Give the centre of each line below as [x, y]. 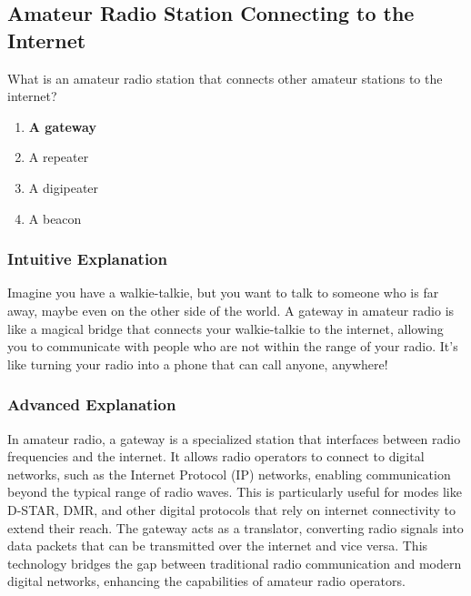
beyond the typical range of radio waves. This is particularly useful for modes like [235, 492]
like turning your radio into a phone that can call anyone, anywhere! [198, 364]
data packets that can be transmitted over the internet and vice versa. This [218, 545]
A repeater [59, 157]
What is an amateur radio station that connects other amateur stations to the [225, 78]
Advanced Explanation [92, 404]
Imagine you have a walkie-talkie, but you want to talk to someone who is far [223, 293]
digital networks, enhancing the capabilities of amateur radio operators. [206, 581]
